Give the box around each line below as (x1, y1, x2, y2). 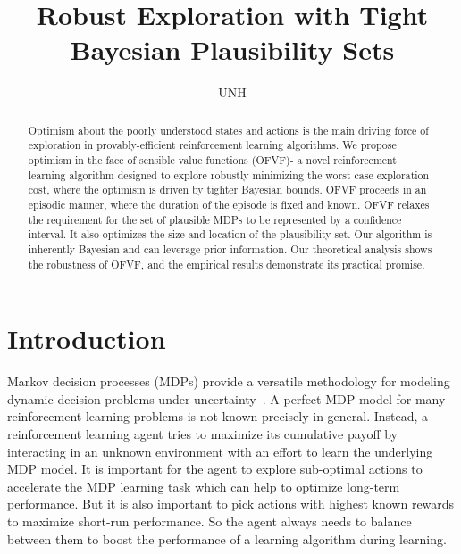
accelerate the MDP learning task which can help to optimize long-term (7, 476, 400, 495)
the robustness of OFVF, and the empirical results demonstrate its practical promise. (28, 256, 425, 271)
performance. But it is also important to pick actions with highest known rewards (7, 494, 455, 513)
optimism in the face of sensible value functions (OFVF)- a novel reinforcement (28, 153, 397, 168)
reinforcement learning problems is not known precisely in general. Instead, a (7, 407, 429, 426)
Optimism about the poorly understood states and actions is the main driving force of (28, 122, 429, 137)
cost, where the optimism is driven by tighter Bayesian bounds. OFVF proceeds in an (28, 182, 427, 197)
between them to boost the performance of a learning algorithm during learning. (7, 529, 447, 548)
